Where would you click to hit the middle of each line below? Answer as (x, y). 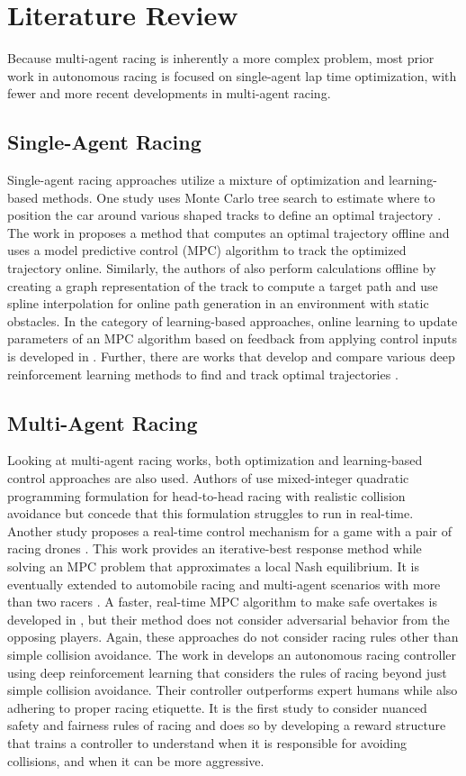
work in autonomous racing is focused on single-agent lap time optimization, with (232, 75)
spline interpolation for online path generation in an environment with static (218, 303)
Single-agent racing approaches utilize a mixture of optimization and (196, 180)
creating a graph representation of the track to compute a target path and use (223, 285)
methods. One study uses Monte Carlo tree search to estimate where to (238, 197)
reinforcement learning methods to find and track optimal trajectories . (203, 374)
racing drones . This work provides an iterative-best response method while (215, 548)
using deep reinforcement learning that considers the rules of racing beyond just (227, 672)
